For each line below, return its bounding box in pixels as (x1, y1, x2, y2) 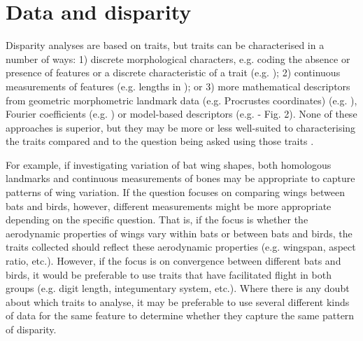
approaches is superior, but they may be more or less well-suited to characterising (6, 120, 356, 134)
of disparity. (6, 322, 57, 336)
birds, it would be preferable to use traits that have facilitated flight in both (6, 267, 332, 281)
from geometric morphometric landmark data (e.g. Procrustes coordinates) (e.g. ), (6, 92, 357, 107)
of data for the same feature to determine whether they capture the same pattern (6, 308, 355, 323)
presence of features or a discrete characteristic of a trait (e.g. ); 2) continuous (6, 65, 341, 80)
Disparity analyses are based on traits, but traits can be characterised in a (6, 38, 325, 53)
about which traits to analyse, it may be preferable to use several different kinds (6, 294, 350, 309)
